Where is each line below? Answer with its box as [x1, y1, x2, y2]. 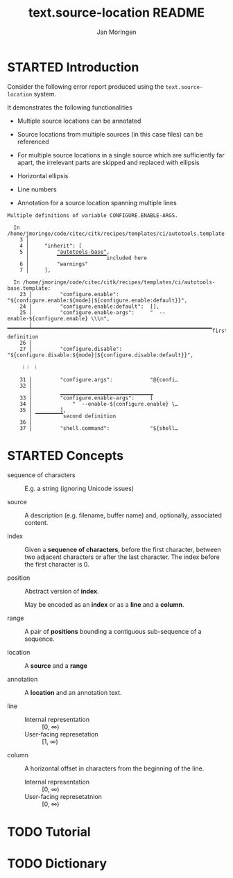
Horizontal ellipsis [17, 171, 69, 180]
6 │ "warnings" [19, 260, 89, 268]
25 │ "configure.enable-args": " [19, 309, 154, 316]
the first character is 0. [24, 560, 90, 568]
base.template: [7, 284, 51, 292]
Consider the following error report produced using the [7, 82, 164, 91]
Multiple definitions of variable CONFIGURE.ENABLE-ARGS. [7, 212, 178, 219]
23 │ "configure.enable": [19, 291, 119, 298]
